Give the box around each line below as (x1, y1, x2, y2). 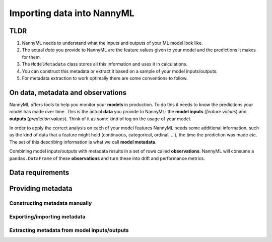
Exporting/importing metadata (9, 213, 86, 220)
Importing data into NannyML (9, 8, 134, 19)
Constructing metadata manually (9, 200, 92, 207)
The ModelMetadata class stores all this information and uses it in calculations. (22, 61, 188, 67)
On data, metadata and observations (9, 88, 127, 97)
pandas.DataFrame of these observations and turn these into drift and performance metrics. (9, 155, 205, 161)
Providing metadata (9, 184, 73, 193)
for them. (22, 54, 41, 60)
